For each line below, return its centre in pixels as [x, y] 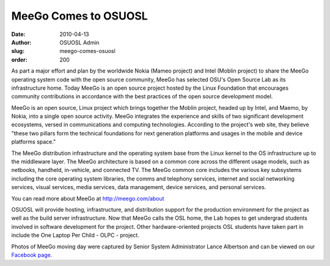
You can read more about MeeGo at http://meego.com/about [88, 198]
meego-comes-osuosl [87, 51]
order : [19, 59]
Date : [18, 34]
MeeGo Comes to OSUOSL [79, 16]
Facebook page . [32, 255]
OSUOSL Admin [79, 42]
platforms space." [34, 142]
